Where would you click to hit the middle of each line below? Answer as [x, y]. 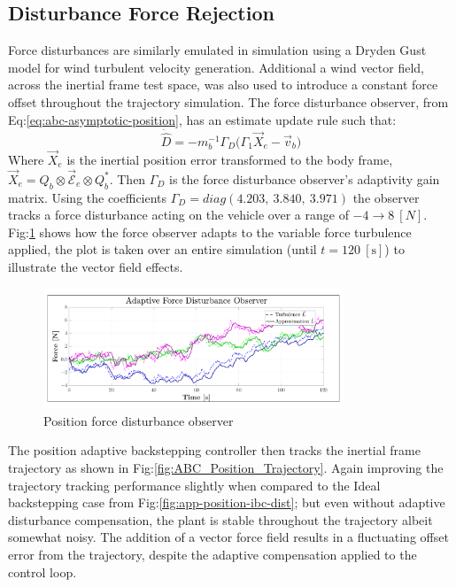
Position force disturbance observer [139, 420]
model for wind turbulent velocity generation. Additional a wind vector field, [216, 67]
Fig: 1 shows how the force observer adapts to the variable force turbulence [210, 232]
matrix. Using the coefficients [88, 197]
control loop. [43, 572]
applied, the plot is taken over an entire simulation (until [162, 249]
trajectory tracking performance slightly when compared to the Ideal [194, 485]
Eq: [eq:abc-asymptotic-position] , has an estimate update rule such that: [202, 119]
